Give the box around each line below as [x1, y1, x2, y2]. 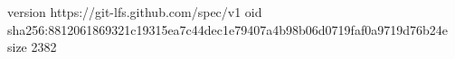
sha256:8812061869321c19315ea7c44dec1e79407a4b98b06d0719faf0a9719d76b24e [7, 20, 448, 38]
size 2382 [7, 38, 57, 56]
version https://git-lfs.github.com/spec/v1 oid [7, 3, 262, 21]
